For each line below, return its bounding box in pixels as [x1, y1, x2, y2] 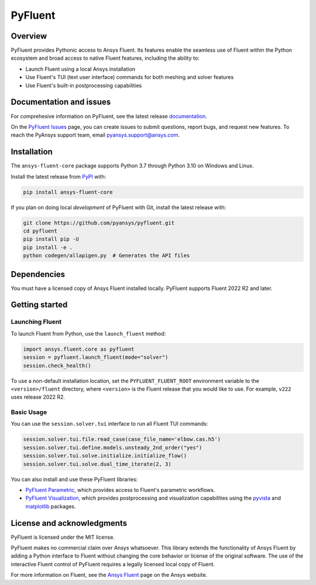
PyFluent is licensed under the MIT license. [11, 533, 115, 540]
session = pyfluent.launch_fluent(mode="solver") [23, 354, 169, 361]
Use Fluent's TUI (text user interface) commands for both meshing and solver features [25, 74, 234, 81]
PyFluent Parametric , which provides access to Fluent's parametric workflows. [25, 486, 215, 493]
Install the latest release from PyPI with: [11, 173, 107, 180]
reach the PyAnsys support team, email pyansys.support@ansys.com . [11, 132, 180, 139]
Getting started [11, 300, 68, 310]
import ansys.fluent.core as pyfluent [23, 345, 135, 353]
